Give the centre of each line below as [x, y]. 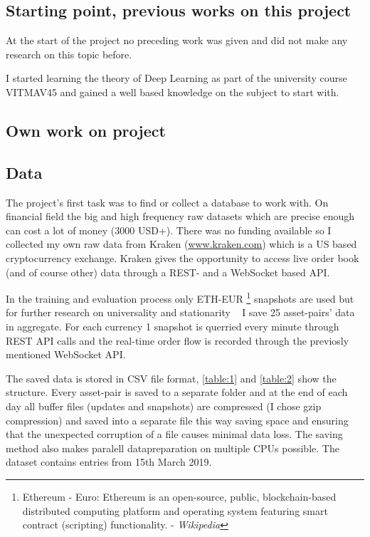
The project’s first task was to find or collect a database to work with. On [167, 202]
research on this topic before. [69, 54]
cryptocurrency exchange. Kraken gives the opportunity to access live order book [183, 257]
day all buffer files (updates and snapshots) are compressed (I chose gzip [164, 406]
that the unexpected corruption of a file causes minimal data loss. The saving [174, 434]
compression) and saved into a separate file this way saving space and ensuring [177, 420]
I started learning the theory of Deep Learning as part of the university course [176, 78]
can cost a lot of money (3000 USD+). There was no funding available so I [169, 230]
